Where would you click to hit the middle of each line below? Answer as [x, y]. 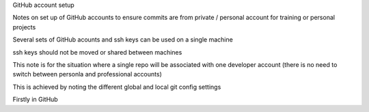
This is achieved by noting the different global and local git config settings [117, 87]
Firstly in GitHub [35, 100]
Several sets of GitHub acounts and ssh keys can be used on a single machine [123, 40]
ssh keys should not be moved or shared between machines [97, 52]
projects [24, 27]
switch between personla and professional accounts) [87, 74]
